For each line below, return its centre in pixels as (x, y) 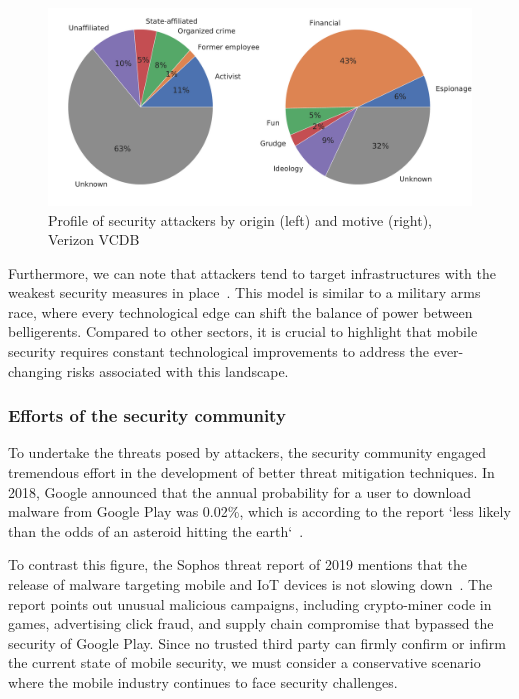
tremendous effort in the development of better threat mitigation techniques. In (251, 472)
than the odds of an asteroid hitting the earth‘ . (156, 530)
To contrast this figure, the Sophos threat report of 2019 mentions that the (238, 564)
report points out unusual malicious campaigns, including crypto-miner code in (250, 603)
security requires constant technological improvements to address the (219, 351)
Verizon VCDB (94, 239)
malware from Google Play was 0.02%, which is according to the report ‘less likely (259, 511)
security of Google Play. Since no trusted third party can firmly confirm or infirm (257, 642)
